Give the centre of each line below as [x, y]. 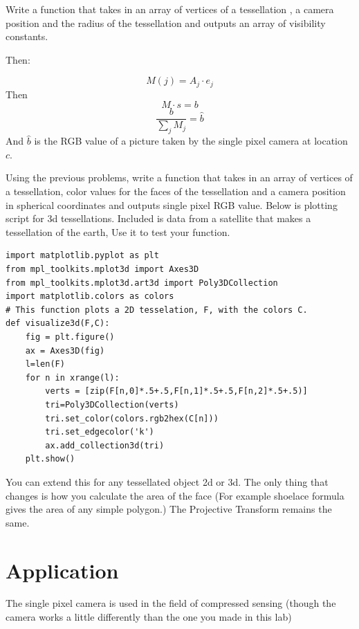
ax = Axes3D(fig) [65, 350]
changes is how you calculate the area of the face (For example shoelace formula [175, 495]
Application [62, 570]
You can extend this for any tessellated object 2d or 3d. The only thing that [167, 481]
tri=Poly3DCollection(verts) [112, 404]
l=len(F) [45, 364]
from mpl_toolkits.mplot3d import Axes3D [102, 270]
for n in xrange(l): [72, 377]
